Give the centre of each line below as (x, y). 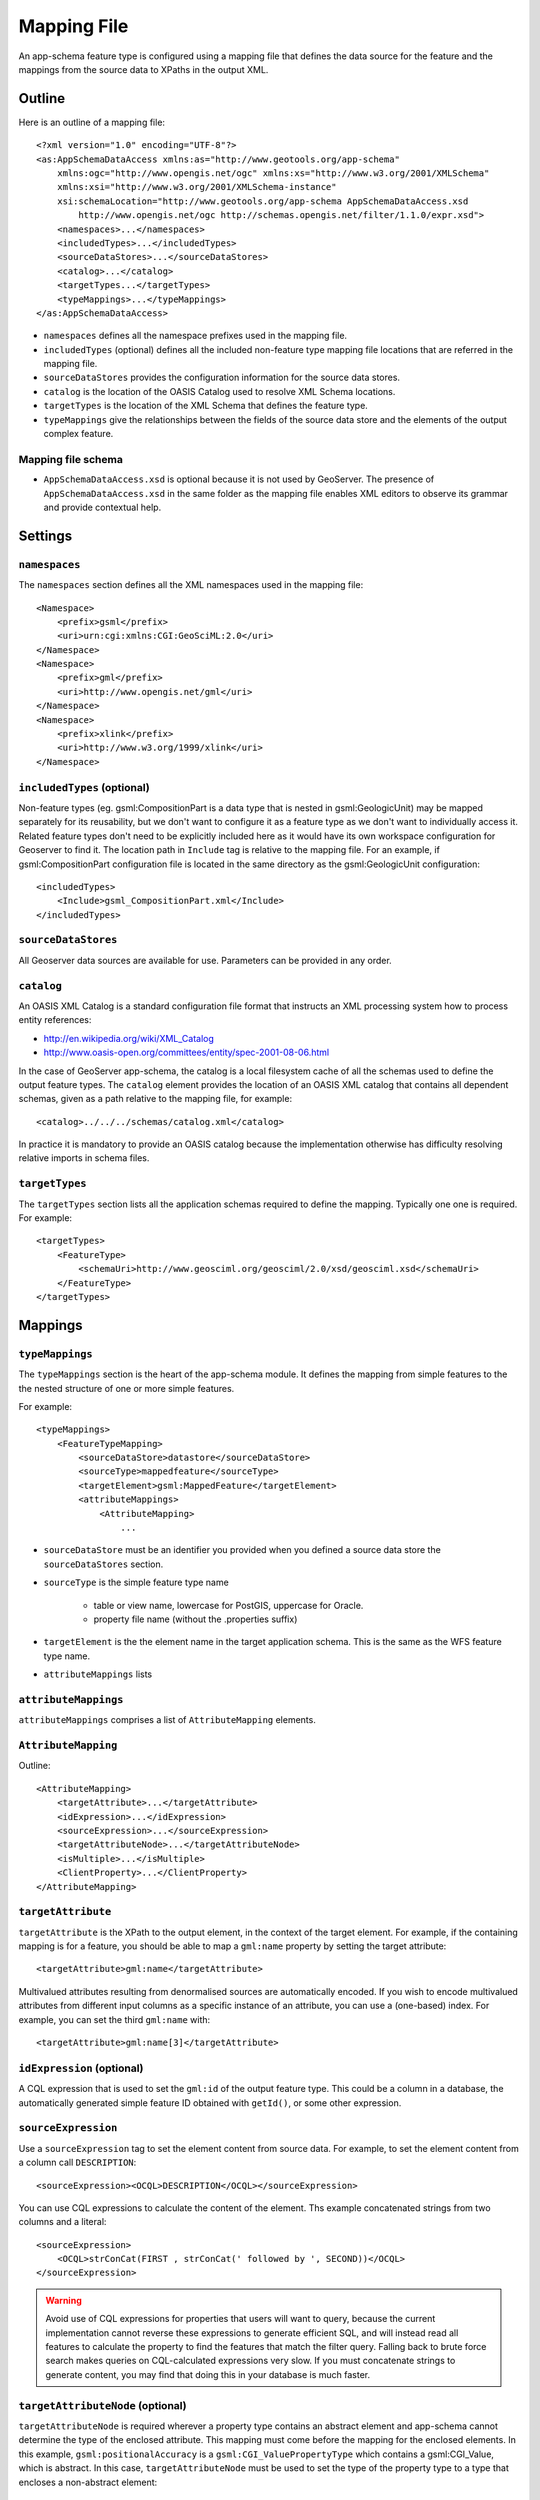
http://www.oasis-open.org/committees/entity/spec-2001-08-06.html (186, 1052)
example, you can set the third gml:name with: (114, 2019)
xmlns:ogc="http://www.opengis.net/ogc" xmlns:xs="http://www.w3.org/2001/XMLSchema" (273, 173)
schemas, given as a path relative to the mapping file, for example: (155, 1099)
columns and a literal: (62, 2222)
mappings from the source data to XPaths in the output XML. (143, 69)
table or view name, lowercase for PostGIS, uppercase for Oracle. (228, 1605)
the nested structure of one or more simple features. (126, 1388)
